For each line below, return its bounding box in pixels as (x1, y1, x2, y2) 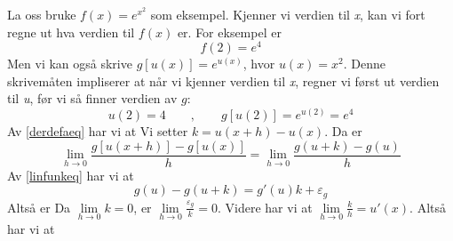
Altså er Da (7, 197, 71, 216)
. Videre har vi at (218, 197, 313, 216)
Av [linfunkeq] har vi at (7, 165, 134, 184)
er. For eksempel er (177, 22, 282, 41)
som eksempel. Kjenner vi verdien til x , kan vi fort (150, 5, 425, 23)
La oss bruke (7, 5, 76, 23)
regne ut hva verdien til (7, 22, 135, 41)
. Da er (324, 122, 362, 141)
